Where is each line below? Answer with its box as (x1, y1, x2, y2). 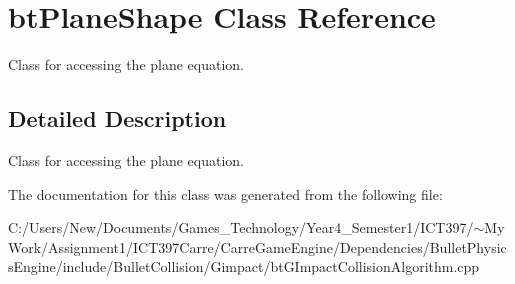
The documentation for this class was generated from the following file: (8, 183, 443, 204)
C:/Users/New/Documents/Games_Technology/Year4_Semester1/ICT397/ (8, 217, 474, 238)
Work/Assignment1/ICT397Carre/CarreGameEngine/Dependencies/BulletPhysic (8, 236, 507, 257)
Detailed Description (8, 103, 227, 134)
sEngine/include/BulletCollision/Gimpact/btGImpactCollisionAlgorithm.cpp (8, 256, 480, 277)
